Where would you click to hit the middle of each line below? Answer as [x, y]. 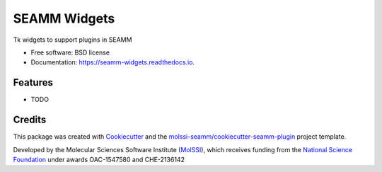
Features [33, 82]
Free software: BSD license [70, 52]
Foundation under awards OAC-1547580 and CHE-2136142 [99, 159]
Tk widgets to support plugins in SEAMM [73, 40]
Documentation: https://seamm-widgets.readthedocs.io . [112, 62]
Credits [30, 120]
